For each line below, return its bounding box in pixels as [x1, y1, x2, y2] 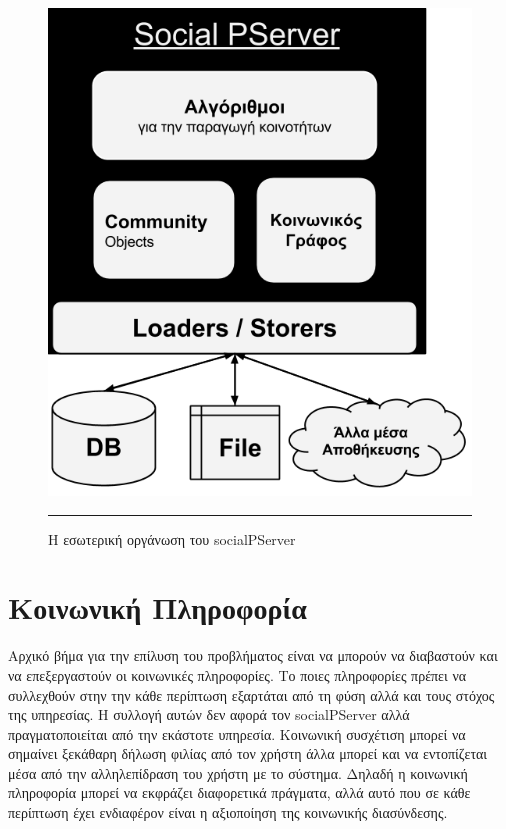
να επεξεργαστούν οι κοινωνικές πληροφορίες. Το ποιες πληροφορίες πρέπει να [8, 664, 467, 685]
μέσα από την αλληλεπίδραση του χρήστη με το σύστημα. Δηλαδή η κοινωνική [8, 762, 468, 783]
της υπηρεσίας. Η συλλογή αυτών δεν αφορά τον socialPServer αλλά [8, 704, 410, 725]
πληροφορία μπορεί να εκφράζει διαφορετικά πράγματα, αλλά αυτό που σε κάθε [8, 782, 471, 803]
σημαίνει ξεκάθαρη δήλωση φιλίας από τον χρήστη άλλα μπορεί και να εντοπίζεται [8, 743, 488, 764]
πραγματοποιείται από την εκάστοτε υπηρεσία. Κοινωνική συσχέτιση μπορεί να [8, 723, 466, 744]
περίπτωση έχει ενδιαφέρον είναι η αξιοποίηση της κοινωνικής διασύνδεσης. [8, 802, 448, 823]
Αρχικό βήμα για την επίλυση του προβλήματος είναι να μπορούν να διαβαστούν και [8, 645, 498, 666]
